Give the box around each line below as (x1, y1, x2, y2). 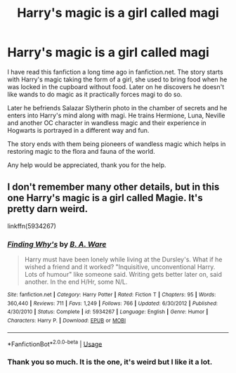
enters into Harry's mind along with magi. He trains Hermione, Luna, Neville (7, 111, 225, 119)
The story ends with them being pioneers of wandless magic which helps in (7, 139, 226, 148)
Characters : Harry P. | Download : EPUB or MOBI (7, 318, 126, 325)
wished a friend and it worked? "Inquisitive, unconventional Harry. (24, 263, 216, 271)
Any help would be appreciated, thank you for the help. (7, 160, 166, 169)
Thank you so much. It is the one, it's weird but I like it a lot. (7, 357, 213, 367)
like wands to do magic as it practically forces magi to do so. (7, 90, 183, 98)
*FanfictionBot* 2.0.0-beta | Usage (7, 339, 103, 348)
